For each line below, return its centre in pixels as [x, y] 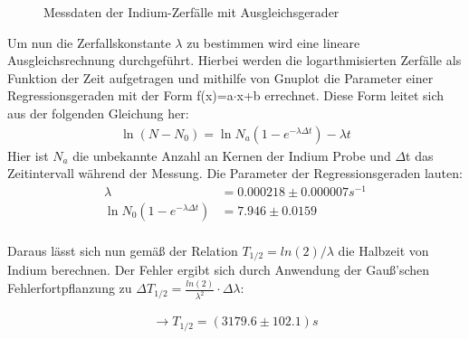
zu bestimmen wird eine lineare [273, 42]
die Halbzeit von [383, 250]
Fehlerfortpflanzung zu [70, 288]
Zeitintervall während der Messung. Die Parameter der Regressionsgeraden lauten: [235, 173]
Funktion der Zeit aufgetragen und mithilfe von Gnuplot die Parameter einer [220, 77]
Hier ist [28, 155]
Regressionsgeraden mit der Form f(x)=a [120, 95]
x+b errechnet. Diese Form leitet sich [340, 95]
